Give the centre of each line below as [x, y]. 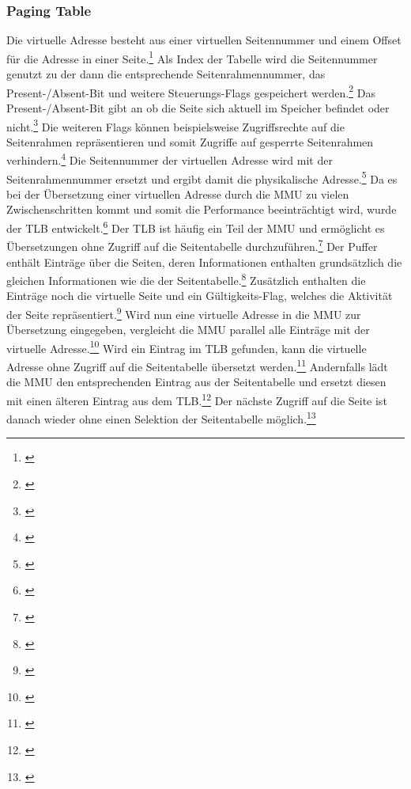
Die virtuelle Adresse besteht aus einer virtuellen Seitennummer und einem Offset [204, 40]
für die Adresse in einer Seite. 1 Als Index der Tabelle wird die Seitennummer [192, 57]
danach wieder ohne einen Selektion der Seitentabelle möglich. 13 [161, 417]
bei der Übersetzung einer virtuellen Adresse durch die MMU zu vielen [178, 193]
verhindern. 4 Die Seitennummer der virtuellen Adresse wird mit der [170, 159]
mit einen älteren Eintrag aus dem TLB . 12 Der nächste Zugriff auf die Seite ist [197, 399]
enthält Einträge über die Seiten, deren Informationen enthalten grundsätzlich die [204, 262]
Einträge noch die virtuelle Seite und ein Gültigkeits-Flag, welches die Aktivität [200, 296]
